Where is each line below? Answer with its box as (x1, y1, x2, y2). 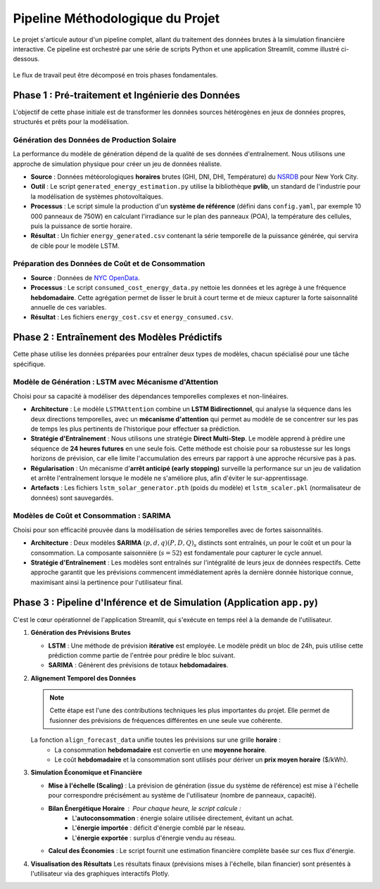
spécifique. (13, 360, 46, 368)
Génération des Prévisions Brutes (30, 629, 132, 637)
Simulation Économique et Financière (30, 768, 142, 777)
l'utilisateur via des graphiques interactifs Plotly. (30, 869, 170, 878)
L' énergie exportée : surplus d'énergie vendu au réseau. (72, 833, 236, 842)
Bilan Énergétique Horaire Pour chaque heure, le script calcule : (48, 804, 242, 812)
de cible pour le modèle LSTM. (30, 241, 120, 250)
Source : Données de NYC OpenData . (30, 273, 140, 282)
